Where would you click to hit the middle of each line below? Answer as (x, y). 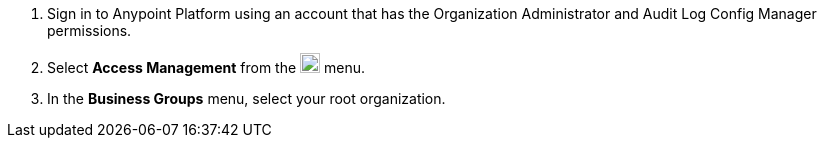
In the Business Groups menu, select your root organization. (246, 98)
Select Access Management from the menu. (206, 67)
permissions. (89, 30)
